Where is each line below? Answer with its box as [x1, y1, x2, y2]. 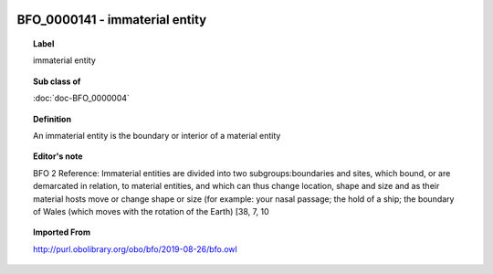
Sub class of [33, 76, 81, 87]
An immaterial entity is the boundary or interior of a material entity [33, 130, 281, 141]
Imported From [33, 227, 91, 237]
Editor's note [33, 151, 83, 162]
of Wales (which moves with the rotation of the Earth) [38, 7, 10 [33, 205, 269, 216]
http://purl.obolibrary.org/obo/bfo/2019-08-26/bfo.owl [33, 243, 237, 255]
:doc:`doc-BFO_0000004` [33, 92, 130, 104]
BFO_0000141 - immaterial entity [16, 12, 207, 27]
